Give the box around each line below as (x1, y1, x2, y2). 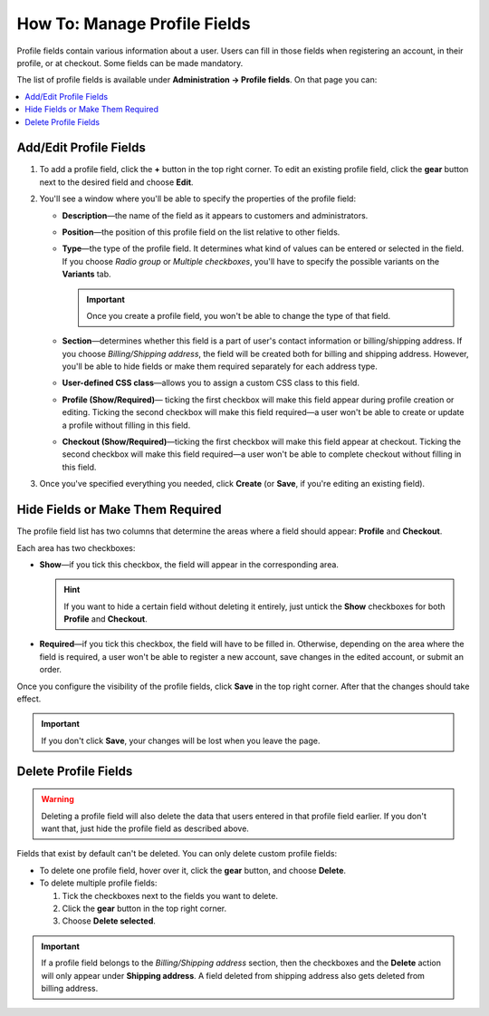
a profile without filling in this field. (62, 420, 191, 431)
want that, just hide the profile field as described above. (41, 823, 249, 834)
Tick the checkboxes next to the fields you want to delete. (62, 890, 278, 901)
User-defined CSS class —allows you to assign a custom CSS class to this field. (62, 377, 360, 389)
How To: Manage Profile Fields (16, 14, 251, 34)
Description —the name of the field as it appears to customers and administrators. (62, 209, 369, 221)
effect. (16, 693, 42, 704)
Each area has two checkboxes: (16, 542, 136, 553)
